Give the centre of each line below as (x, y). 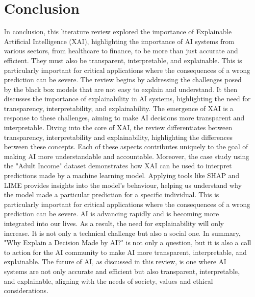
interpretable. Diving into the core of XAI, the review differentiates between (118, 127)
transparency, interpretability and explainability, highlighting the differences (118, 137)
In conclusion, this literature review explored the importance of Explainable (118, 32)
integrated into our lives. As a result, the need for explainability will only (114, 223)
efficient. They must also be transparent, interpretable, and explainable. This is (123, 60)
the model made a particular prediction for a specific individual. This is (112, 194)
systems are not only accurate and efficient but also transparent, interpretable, (122, 271)
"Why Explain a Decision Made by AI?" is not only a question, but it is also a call (127, 242)
